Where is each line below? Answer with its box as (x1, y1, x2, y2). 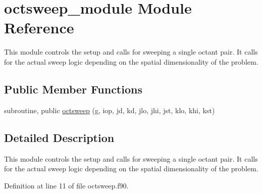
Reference (4, 17, 74, 38)
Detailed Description (4, 129, 115, 145)
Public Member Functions (4, 81, 142, 96)
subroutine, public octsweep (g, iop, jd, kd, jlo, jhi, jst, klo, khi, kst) (4, 105, 215, 115)
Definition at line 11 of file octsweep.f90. (4, 180, 129, 190)
